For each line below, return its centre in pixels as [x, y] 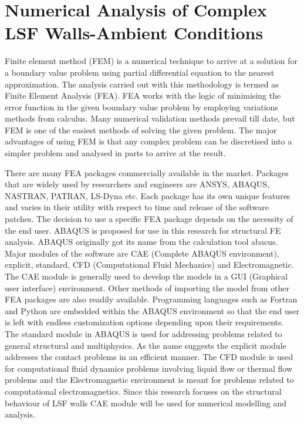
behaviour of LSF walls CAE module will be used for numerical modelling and [146, 403]
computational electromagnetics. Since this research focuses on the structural [143, 391]
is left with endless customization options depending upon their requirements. [144, 322]
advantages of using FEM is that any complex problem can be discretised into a [148, 141]
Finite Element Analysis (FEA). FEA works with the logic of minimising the [143, 95]
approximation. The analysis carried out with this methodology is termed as [142, 84]
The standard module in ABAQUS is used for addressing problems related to [143, 333]
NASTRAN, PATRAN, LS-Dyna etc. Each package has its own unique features [148, 195]
